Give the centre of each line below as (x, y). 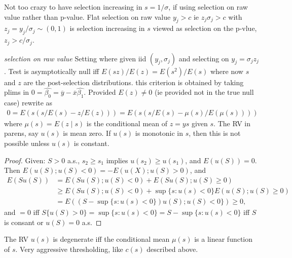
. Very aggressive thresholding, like (69, 249)
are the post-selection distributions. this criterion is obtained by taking (134, 82)
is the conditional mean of (127, 123)
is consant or (24, 222)
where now (227, 71)
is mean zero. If (87, 133)
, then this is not (215, 133)
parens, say (21, 133)
